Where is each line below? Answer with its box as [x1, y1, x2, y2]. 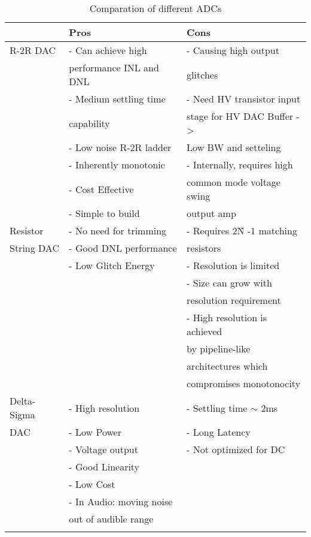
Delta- [10, 394, 36, 408]
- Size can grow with [187, 276, 272, 289]
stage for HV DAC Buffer [187, 109, 294, 123]
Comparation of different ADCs [89, 1, 222, 15]
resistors [187, 241, 221, 255]
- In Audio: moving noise [69, 494, 173, 508]
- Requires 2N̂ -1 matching [187, 224, 297, 237]
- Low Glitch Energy [69, 258, 155, 272]
